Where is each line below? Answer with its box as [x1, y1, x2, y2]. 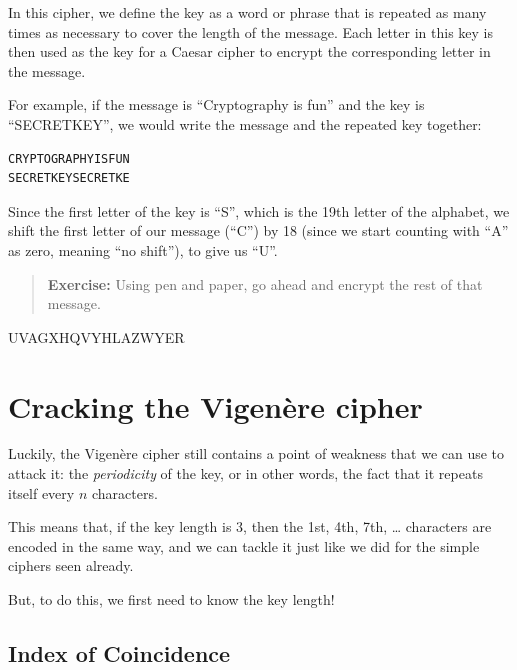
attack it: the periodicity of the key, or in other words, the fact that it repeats [8, 463, 483, 484]
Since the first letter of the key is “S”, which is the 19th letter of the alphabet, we [8, 200, 510, 221]
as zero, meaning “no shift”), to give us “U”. [8, 239, 278, 260]
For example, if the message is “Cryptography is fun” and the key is [8, 94, 425, 115]
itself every [8, 482, 75, 503]
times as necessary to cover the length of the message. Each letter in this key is [8, 21, 493, 42]
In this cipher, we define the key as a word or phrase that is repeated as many [8, 2, 487, 22]
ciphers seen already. [8, 555, 134, 576]
